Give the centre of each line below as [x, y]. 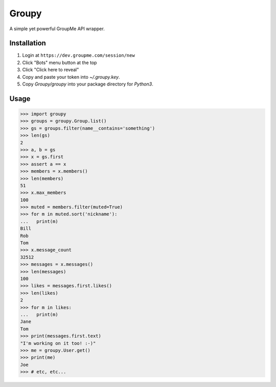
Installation [28, 43]
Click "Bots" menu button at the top [60, 62]
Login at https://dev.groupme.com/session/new [78, 55]
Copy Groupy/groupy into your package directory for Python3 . [88, 84]
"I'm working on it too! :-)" [58, 343]
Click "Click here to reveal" [51, 70]
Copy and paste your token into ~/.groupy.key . [71, 77]
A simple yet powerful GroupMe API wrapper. [57, 29]
